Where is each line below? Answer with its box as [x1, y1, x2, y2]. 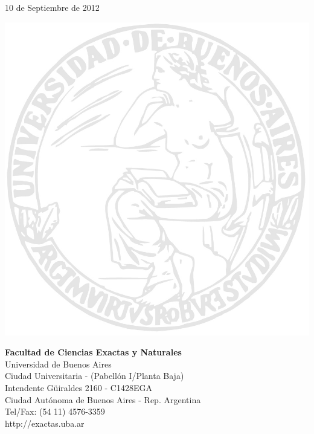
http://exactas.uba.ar [5, 416, 85, 429]
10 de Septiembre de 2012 [5, 1, 100, 13]
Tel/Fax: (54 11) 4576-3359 [5, 405, 105, 418]
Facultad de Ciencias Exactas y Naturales [5, 346, 182, 358]
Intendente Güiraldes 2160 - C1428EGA [5, 381, 152, 394]
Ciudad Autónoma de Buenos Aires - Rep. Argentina [5, 393, 201, 406]
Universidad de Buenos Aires [5, 357, 112, 370]
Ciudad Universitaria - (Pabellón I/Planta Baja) [5, 369, 184, 382]
